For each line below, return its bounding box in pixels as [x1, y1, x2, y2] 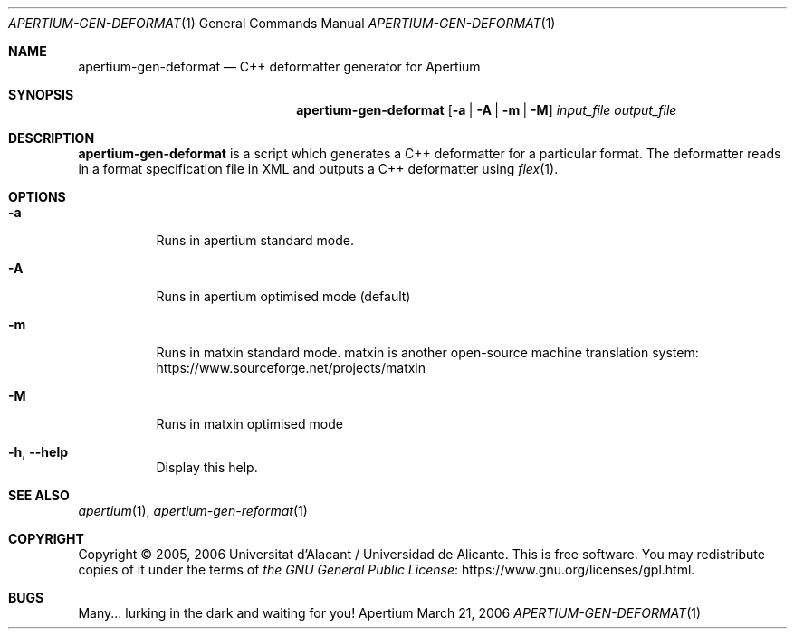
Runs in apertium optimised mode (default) [156, 289, 411, 304]
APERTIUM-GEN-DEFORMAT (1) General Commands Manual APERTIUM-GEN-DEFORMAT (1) [8, 15, 556, 31]
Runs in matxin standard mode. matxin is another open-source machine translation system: [156, 345, 699, 360]
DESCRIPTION [8, 130, 95, 146]
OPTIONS [8, 189, 66, 204]
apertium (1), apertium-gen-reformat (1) [78, 503, 308, 518]
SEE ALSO [8, 488, 70, 503]
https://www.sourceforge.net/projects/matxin [156, 360, 426, 375]
